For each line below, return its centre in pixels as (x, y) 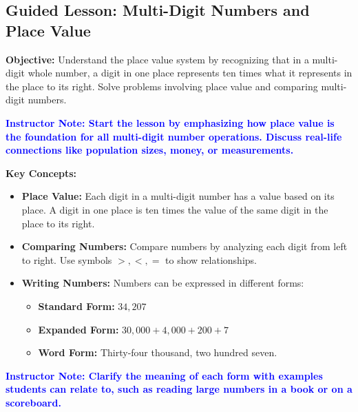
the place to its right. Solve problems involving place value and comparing (162, 86)
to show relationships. (211, 259)
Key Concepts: (41, 173)
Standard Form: (76, 306)
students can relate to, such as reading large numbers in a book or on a (179, 389)
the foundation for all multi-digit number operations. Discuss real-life (174, 136)
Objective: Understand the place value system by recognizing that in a (157, 59)
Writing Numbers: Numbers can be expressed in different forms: (163, 283)
